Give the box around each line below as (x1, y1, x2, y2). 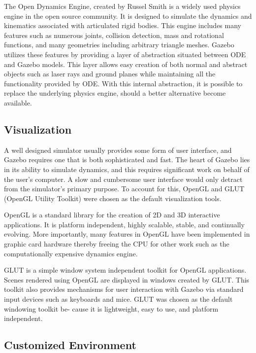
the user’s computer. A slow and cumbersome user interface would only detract (4, 174, 243, 184)
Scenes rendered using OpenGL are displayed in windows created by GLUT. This (4, 274, 250, 284)
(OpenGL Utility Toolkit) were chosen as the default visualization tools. (4, 193, 222, 203)
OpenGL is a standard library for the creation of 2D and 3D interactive (4, 210, 220, 220)
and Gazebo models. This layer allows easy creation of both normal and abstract (4, 59, 248, 69)
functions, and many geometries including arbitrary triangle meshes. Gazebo (4, 39, 234, 50)
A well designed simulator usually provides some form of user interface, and (4, 144, 232, 155)
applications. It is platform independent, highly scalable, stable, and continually (4, 219, 245, 229)
